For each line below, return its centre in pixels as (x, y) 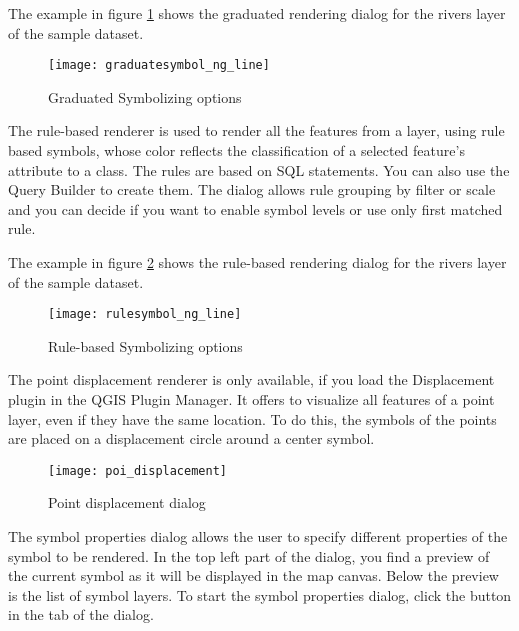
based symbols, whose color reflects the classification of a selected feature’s (236, 150)
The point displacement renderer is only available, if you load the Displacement (251, 379)
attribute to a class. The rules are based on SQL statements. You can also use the (259, 169)
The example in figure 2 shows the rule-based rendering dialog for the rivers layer (257, 262)
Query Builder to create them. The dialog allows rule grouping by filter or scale (252, 189)
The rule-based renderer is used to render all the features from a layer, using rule (256, 130)
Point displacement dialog (127, 502)
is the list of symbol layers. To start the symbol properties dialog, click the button (260, 594)
